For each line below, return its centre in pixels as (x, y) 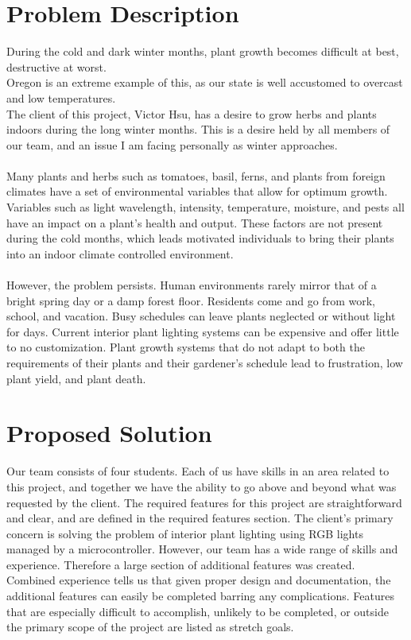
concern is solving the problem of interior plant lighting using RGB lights (185, 533)
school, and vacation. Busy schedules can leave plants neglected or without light (201, 316)
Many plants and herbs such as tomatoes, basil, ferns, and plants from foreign (196, 175)
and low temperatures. (61, 97)
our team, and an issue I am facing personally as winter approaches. (172, 144)
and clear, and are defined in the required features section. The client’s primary (200, 518)
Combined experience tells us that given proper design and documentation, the (199, 580)
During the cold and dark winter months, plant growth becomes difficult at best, (203, 51)
